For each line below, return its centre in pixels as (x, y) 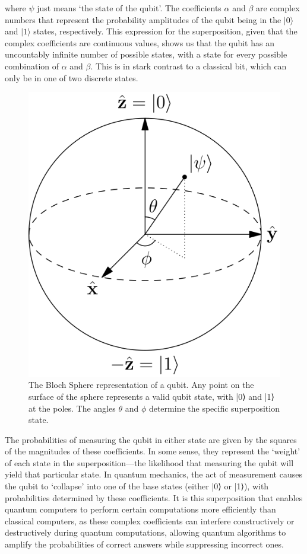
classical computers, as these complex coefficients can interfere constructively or (150, 520)
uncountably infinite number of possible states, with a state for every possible (146, 54)
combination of (32, 66)
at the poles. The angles (72, 408)
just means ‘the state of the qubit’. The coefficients (129, 8)
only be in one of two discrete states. (72, 77)
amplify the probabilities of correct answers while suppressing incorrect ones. (144, 544)
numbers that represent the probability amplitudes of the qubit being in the (143, 19)
